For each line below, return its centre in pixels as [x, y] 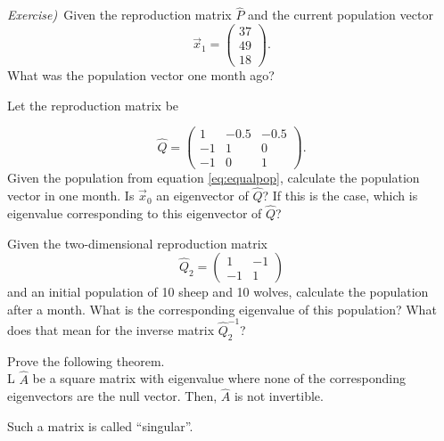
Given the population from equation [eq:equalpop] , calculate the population [214, 178]
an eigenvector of [202, 196]
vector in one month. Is [71, 196]
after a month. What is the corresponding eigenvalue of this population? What [222, 309]
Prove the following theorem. [86, 360]
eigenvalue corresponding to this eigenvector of [135, 212]
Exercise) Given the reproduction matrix [119, 15]
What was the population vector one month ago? [141, 74]
